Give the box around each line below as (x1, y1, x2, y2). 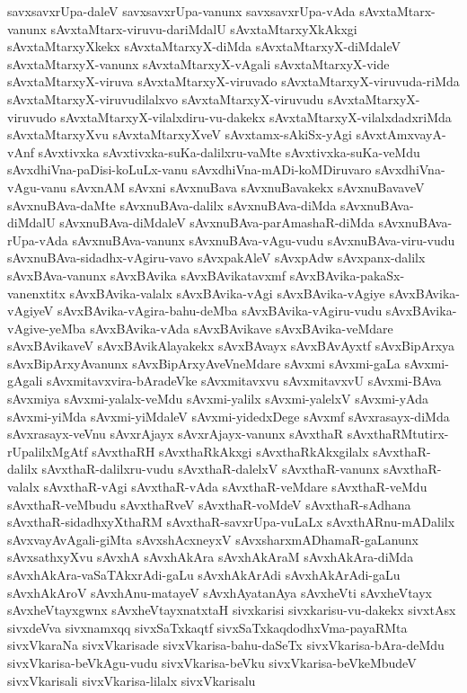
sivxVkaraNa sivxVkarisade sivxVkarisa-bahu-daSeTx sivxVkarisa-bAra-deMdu (7, 635, 445, 654)
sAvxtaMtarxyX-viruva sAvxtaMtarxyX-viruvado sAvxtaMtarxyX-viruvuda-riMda (7, 72, 460, 91)
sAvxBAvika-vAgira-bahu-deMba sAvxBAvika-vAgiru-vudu (57, 301, 383, 320)
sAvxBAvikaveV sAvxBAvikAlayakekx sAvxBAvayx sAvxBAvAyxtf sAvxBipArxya (7, 336, 455, 355)
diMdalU (7, 213, 56, 232)
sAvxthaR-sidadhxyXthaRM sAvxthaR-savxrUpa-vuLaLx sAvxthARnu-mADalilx (7, 512, 455, 531)
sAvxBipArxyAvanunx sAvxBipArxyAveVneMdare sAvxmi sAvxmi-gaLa (7, 353, 401, 372)
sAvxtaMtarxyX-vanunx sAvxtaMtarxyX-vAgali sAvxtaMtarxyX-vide (7, 54, 390, 73)
